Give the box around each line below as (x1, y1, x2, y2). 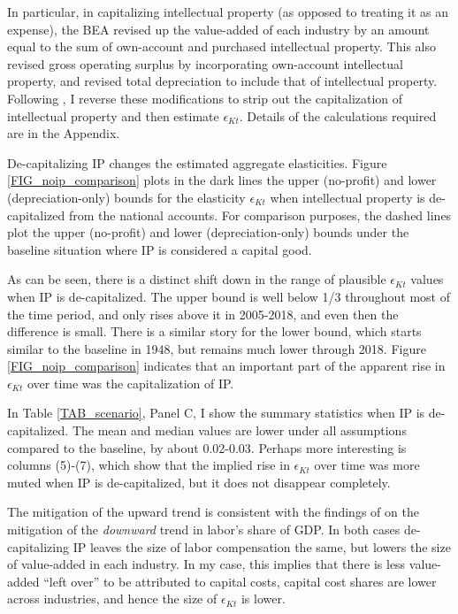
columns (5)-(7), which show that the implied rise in (7, 456, 290, 474)
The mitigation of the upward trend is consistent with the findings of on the (7, 503, 419, 521)
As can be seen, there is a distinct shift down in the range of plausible (7, 270, 386, 288)
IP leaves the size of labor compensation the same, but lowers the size (73, 537, 451, 556)
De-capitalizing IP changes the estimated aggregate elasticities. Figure (7, 153, 387, 172)
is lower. (240, 589, 286, 608)
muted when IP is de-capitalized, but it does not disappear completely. (7, 472, 391, 491)
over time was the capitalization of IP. (27, 373, 234, 392)
